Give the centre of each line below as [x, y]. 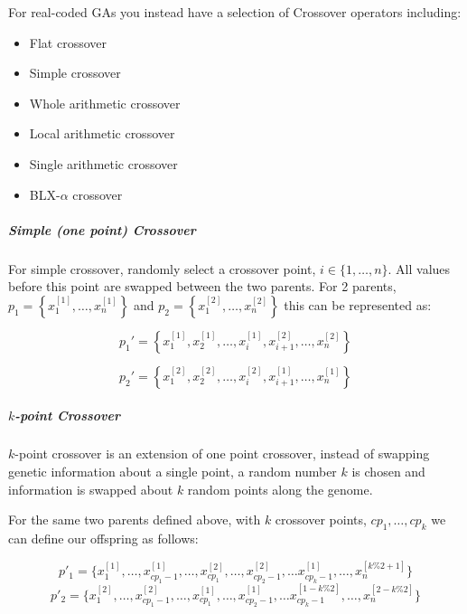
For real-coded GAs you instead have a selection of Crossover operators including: [235, 12]
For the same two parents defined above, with [135, 520]
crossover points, [321, 520]
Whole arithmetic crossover [105, 103]
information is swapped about [91, 489]
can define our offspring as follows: [103, 538]
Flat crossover [68, 42]
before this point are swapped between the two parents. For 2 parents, [202, 286]
